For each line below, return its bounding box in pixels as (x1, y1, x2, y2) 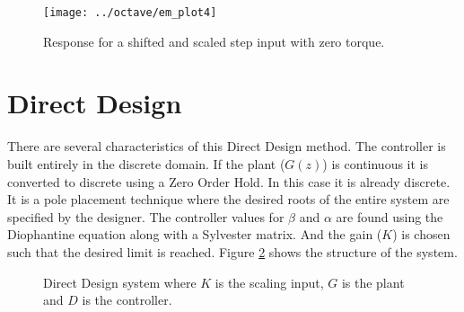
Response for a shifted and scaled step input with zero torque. (43, 31, 385, 50)
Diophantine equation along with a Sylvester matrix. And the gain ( (7, 225, 382, 244)
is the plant (341, 272, 405, 291)
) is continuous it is (322, 154, 429, 173)
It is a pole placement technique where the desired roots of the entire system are (7, 190, 450, 209)
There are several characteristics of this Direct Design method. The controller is (7, 137, 446, 156)
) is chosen (392, 225, 451, 244)
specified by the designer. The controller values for (7, 207, 285, 226)
